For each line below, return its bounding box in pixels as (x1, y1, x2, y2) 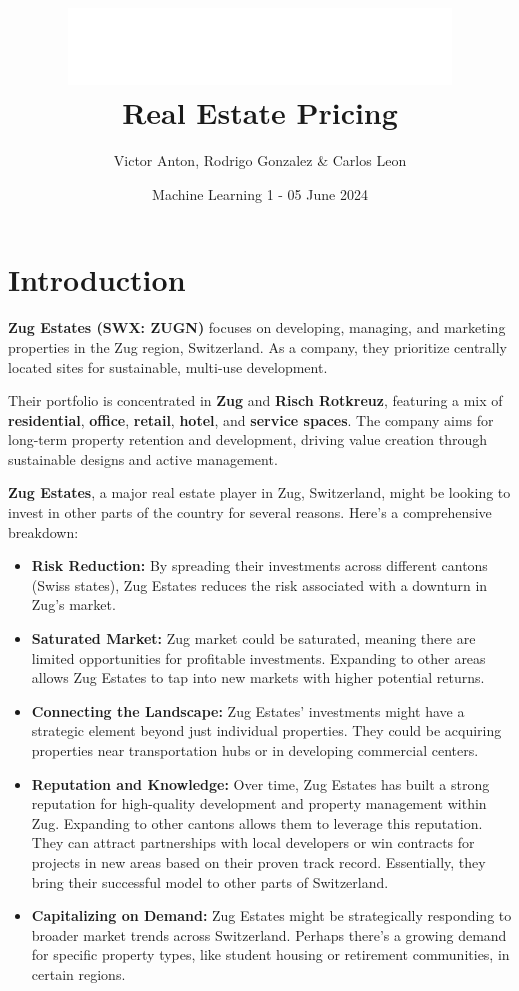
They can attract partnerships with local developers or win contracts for (31, 832, 475, 853)
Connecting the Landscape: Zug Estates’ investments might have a (31, 700, 465, 721)
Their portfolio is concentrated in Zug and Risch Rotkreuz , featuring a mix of (8, 390, 503, 411)
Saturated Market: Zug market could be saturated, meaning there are (31, 628, 476, 649)
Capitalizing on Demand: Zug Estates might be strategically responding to (31, 905, 512, 926)
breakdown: (8, 521, 79, 542)
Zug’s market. (31, 594, 116, 615)
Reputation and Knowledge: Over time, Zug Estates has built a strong (31, 773, 490, 794)
